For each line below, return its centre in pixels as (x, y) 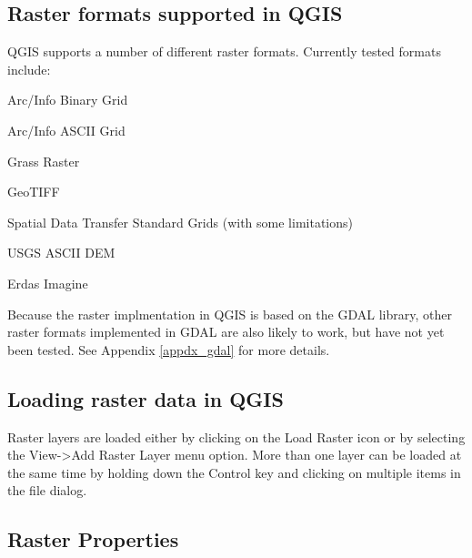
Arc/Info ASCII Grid (66, 130)
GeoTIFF (34, 192)
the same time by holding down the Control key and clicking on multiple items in (234, 472)
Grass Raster (44, 161)
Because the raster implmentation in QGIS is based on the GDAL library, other (230, 314)
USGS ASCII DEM (61, 253)
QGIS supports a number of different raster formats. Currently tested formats (224, 51)
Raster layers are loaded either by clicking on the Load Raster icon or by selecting (236, 436)
